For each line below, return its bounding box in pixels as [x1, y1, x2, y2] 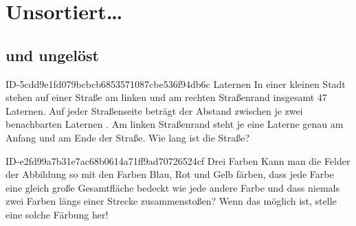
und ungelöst [5, 44, 99, 65]
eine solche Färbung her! [5, 207, 109, 221]
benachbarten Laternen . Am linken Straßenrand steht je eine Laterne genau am [5, 117, 344, 131]
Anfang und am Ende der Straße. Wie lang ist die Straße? [5, 130, 250, 144]
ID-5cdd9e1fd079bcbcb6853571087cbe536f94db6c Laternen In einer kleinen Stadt [5, 76, 346, 91]
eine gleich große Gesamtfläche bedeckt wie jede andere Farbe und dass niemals [5, 180, 340, 194]
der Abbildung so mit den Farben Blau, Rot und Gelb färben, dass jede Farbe [5, 167, 334, 181]
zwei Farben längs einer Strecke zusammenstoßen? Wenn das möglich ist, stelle [5, 194, 337, 208]
